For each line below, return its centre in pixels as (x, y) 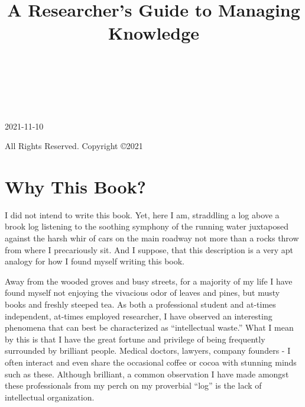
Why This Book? (75, 186)
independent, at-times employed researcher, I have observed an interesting (139, 316)
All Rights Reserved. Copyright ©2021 (74, 146)
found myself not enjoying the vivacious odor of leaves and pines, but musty (142, 293)
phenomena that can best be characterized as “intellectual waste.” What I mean (149, 327)
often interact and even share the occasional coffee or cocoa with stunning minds (151, 362)
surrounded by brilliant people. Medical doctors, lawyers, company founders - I (148, 351)
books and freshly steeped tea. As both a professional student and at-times (140, 304)
